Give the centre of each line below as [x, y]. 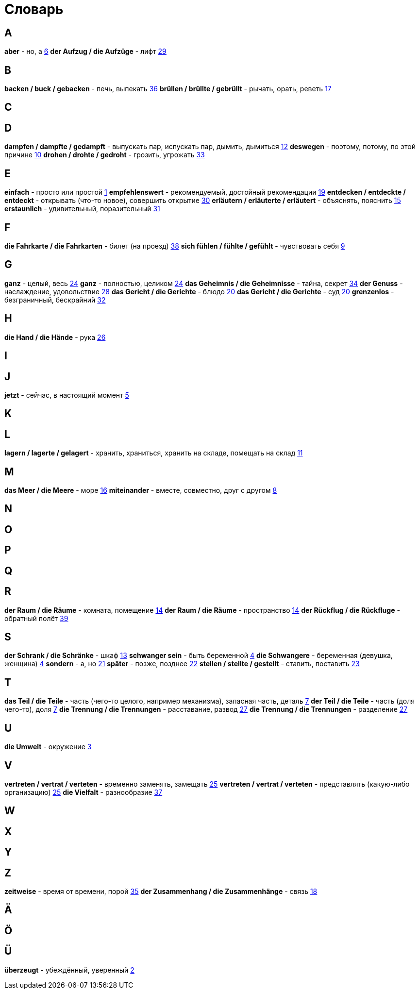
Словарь [34, 9]
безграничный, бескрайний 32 [55, 300]
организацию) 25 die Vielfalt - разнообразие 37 [84, 792]
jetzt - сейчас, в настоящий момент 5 [67, 395]
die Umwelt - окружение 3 [48, 747]
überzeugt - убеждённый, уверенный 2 [69, 970]
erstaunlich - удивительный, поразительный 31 [82, 209]
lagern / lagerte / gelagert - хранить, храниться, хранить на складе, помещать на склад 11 [154, 453]
